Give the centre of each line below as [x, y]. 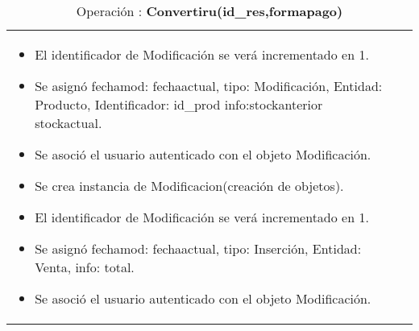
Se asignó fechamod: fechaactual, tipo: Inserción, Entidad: [198, 248]
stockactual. [68, 123]
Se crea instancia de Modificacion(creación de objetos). [189, 186]
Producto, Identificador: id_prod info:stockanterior [179, 104]
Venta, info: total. [85, 267]
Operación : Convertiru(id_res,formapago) [209, 11]
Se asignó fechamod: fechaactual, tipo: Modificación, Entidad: [209, 86]
